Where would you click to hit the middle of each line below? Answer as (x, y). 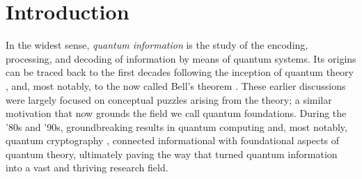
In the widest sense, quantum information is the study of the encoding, (157, 45)
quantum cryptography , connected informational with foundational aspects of (173, 140)
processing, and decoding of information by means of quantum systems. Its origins (181, 58)
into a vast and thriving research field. (87, 168)
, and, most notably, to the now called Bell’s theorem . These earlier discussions (176, 85)
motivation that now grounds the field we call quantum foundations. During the (176, 113)
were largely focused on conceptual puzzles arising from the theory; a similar (169, 99)
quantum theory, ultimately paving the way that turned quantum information (172, 154)
